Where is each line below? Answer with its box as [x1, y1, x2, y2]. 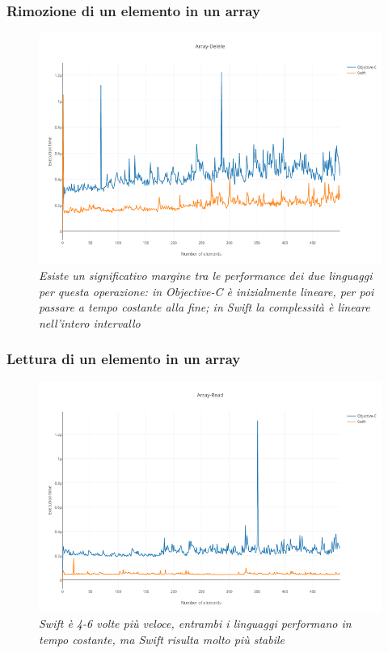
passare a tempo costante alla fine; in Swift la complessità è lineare [39, 299, 370, 316]
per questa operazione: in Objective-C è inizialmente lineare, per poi [39, 282, 374, 299]
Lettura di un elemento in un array [6, 349, 241, 369]
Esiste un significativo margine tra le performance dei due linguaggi [39, 266, 373, 283]
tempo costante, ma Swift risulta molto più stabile [39, 630, 285, 647]
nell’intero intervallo [39, 314, 141, 331]
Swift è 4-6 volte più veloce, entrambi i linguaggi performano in [39, 615, 352, 632]
